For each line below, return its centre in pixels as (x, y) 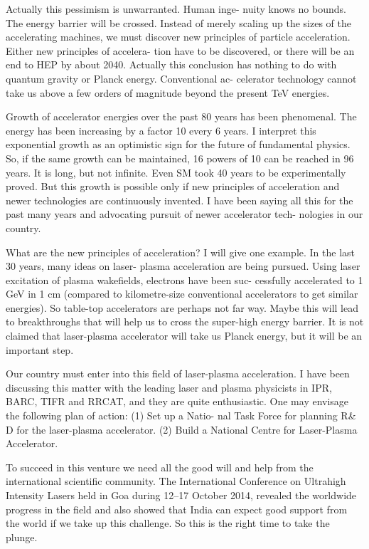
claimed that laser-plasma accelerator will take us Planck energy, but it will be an (184, 336)
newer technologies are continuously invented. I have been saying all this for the (180, 200)
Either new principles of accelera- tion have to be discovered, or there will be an (180, 50)
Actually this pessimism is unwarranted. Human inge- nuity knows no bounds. (176, 9)
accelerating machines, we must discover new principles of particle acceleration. (178, 37)
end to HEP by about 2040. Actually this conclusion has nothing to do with (171, 64)
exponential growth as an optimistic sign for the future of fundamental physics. (178, 144)
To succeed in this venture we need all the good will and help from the (160, 467)
